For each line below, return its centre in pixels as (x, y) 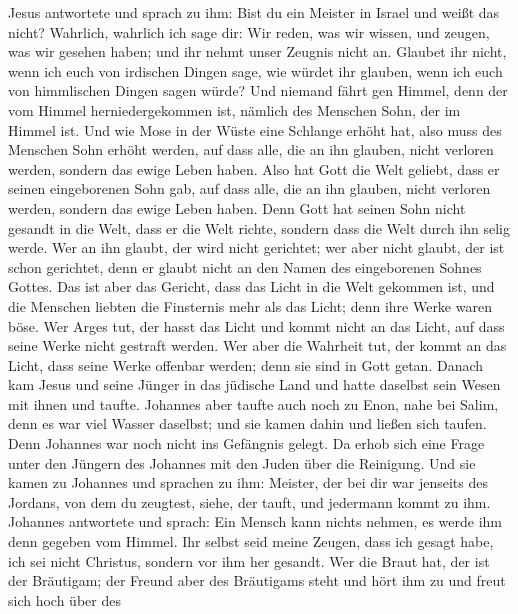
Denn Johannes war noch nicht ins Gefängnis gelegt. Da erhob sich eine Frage (246, 443)
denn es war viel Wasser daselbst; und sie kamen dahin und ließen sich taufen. (247, 423)
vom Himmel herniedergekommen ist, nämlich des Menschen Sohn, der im (234, 109)
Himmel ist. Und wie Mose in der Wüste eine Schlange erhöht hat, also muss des (255, 129)
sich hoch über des (64, 599)
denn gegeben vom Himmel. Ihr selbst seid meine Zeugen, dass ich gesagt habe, (251, 541)
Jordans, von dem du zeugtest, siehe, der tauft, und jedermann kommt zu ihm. (249, 501)
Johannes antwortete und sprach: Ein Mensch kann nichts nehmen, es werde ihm (255, 521)
